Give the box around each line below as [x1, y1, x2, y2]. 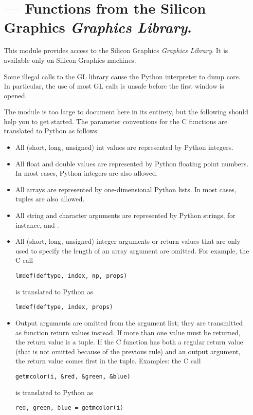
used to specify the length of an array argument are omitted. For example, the [15, 245, 249, 255]
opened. [4, 90, 27, 100]
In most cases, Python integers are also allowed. [15, 168, 158, 178]
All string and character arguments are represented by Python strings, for [15, 210, 235, 220]
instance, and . [15, 219, 59, 230]
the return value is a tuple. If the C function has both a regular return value [15, 337, 243, 347]
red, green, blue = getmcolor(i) [15, 404, 124, 412]
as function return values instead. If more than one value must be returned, [15, 327, 240, 337]
